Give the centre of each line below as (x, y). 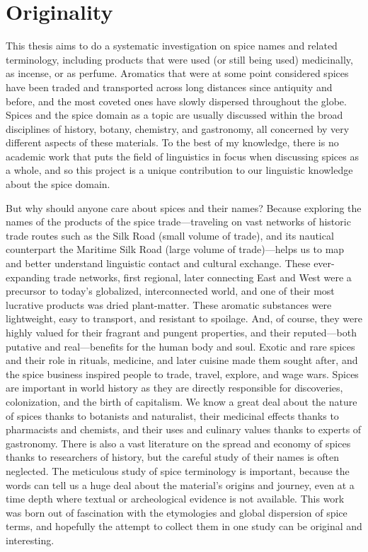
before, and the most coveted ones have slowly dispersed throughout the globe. (176, 101)
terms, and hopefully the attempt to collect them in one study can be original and (184, 526)
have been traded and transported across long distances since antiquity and (169, 87)
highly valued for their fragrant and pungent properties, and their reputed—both (181, 332)
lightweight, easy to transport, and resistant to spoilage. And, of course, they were (184, 318)
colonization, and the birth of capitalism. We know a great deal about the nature (182, 401)
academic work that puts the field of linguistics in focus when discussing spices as (182, 156)
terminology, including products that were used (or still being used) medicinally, (179, 59)
